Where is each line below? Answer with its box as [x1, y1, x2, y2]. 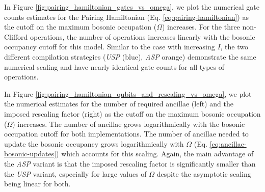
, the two [220, 41, 248, 52]
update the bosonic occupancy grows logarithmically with [4, 138, 184, 149]
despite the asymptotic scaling [156, 168, 251, 179]
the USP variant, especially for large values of [4, 168, 147, 179]
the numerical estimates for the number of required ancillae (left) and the [4, 98, 233, 109]
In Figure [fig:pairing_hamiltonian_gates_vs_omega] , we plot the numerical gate [4, 2, 259, 12]
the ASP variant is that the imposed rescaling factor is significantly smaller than [4, 158, 256, 169]
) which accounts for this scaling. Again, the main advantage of [56, 148, 254, 159]
